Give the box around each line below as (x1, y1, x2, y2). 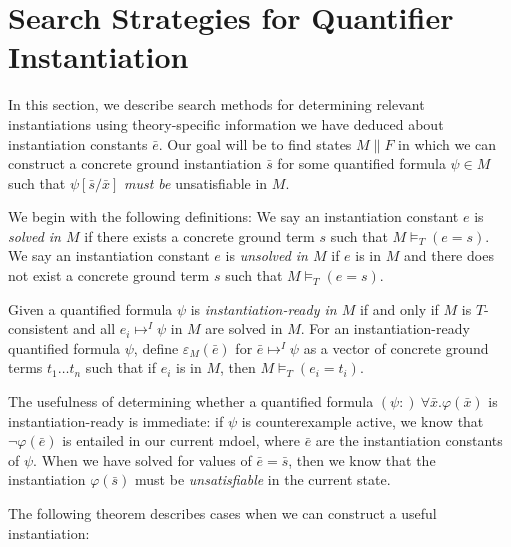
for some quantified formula (277, 153, 446, 174)
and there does (403, 245, 494, 266)
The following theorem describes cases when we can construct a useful (8, 503, 437, 523)
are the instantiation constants (315, 430, 503, 451)
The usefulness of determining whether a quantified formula (8, 391, 374, 412)
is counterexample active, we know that (241, 410, 484, 431)
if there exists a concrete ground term (84, 225, 315, 246)
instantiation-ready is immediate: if (8, 410, 224, 431)
